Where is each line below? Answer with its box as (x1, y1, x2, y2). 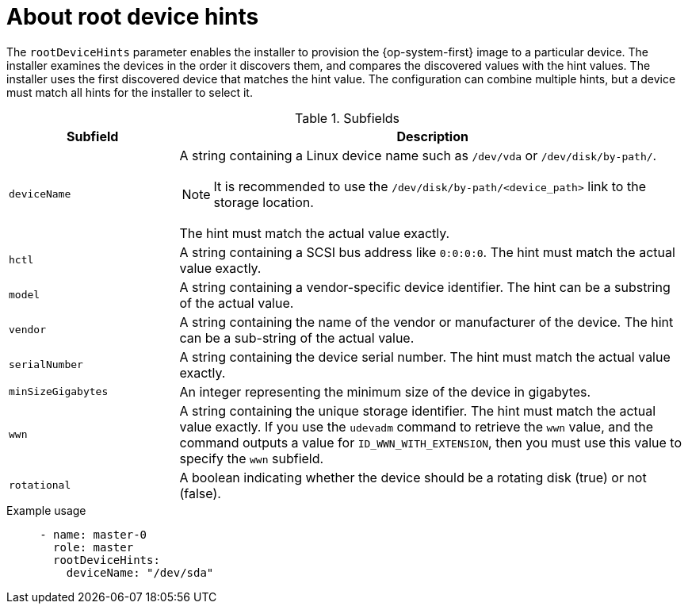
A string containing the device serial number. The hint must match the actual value (179, 348, 671, 365)
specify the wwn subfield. (179, 450, 324, 466)
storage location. (213, 194, 314, 210)
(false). (179, 485, 221, 501)
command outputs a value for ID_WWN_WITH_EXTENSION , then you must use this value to (179, 434, 682, 451)
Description (396, 128, 468, 144)
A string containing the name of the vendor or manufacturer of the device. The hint (179, 313, 674, 330)
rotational (9, 479, 71, 492)
